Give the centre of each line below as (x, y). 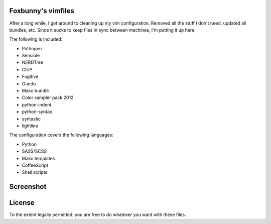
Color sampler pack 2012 (48, 97)
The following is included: (36, 39)
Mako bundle (35, 91)
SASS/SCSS (34, 151)
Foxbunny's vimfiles (42, 11)
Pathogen (32, 48)
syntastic (31, 119)
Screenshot (28, 187)
